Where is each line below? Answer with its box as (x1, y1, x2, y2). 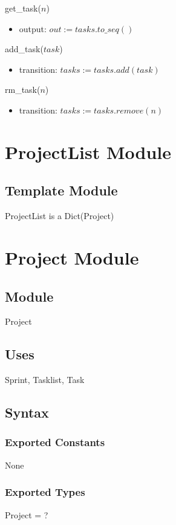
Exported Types (5, 484, 85, 500)
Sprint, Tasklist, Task (5, 373, 85, 386)
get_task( (5, 2, 41, 14)
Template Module (5, 181, 118, 200)
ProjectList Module (5, 139, 171, 164)
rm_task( (5, 83, 41, 96)
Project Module (5, 245, 139, 269)
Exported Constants (5, 435, 105, 450)
